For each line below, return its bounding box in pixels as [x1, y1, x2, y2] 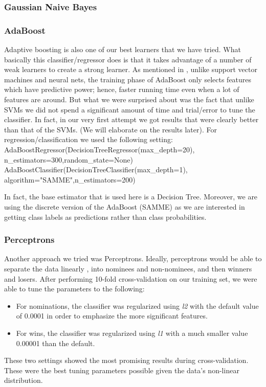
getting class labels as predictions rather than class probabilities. [4, 211, 207, 222]
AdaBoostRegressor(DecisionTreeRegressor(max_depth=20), [4, 144, 195, 154]
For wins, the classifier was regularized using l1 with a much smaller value [16, 327, 248, 338]
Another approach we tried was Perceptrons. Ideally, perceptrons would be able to [4, 253, 262, 264]
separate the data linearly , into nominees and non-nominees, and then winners [4, 263, 252, 274]
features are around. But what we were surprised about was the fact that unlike [4, 94, 254, 105]
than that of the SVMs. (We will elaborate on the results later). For [4, 124, 217, 134]
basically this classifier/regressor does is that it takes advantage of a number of [4, 54, 252, 64]
